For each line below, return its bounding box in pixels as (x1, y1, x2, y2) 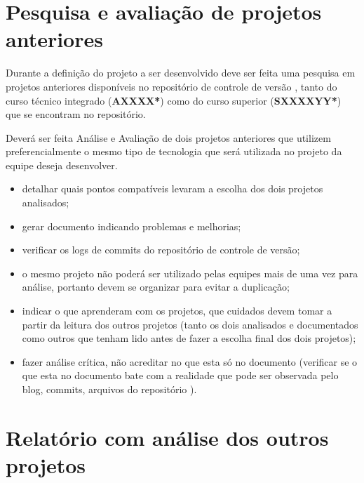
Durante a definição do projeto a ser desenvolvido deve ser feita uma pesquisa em (6, 65, 356, 80)
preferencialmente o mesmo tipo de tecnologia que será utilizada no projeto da (6, 144, 342, 159)
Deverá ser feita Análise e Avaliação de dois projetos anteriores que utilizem (6, 130, 331, 145)
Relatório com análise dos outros (6, 423, 329, 451)
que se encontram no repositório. (6, 107, 146, 121)
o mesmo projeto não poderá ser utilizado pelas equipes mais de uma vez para (22, 265, 358, 280)
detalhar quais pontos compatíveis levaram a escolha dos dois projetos (22, 181, 323, 196)
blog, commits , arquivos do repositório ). (22, 382, 197, 396)
